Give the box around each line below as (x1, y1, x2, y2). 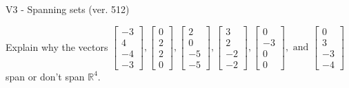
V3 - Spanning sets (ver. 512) (6, 2, 130, 16)
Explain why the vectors (6, 39, 108, 54)
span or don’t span (6, 69, 85, 83)
